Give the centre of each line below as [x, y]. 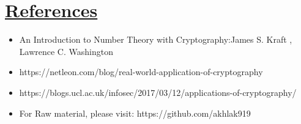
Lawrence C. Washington [66, 51]
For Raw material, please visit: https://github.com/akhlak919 [135, 113]
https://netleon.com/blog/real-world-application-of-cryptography [141, 72]
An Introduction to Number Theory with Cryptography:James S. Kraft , [156, 39]
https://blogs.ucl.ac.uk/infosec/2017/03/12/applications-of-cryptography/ [158, 92]
